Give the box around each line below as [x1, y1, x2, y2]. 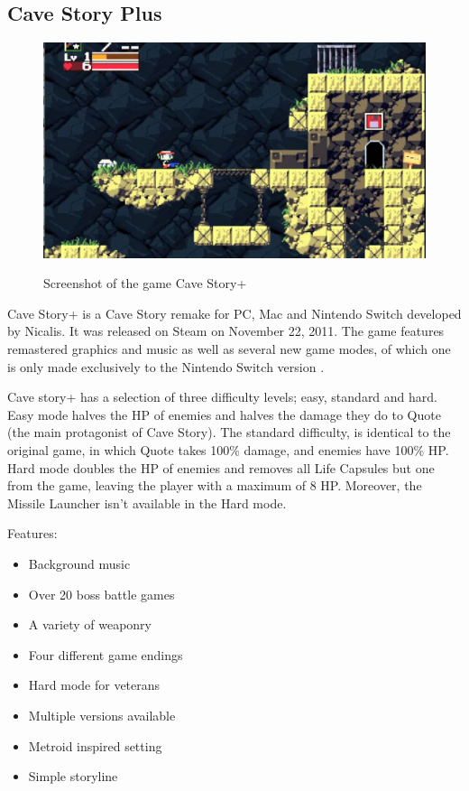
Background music [28, 554, 131, 573]
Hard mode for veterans [28, 675, 161, 694]
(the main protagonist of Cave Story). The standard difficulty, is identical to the [7, 423, 451, 442]
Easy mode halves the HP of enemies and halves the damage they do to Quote [7, 405, 441, 423]
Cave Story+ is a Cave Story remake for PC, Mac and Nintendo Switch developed [7, 303, 462, 322]
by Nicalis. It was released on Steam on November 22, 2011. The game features [7, 321, 445, 340]
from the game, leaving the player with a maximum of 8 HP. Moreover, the [7, 476, 422, 495]
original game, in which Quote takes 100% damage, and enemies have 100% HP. [7, 441, 449, 460]
